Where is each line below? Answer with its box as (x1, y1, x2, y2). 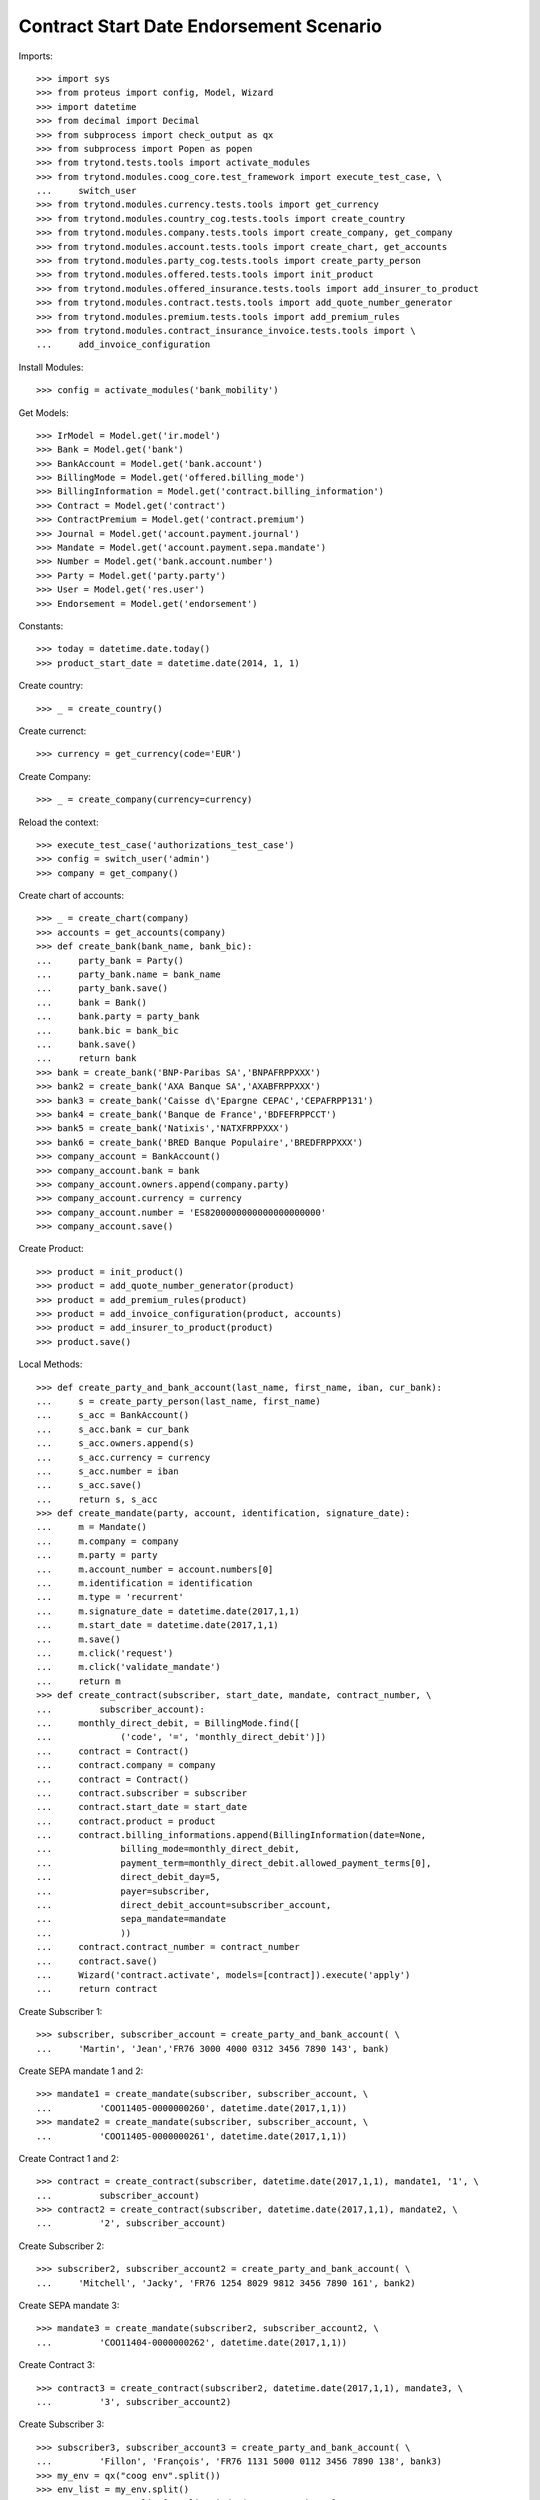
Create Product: (18, 1243, 84, 1255)
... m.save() (36, 1633, 121, 1645)
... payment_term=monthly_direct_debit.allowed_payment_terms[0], (36, 1857, 432, 1869)
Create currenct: (18, 725, 87, 737)
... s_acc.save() (36, 1480, 142, 1491)
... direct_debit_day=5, (36, 1871, 222, 1883)
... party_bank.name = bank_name (36, 969, 222, 980)
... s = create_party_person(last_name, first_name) (36, 1395, 322, 1407)
